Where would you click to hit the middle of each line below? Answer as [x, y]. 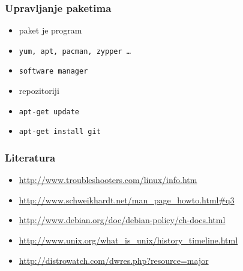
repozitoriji [39, 91]
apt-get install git [60, 132]
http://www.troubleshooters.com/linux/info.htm [108, 180]
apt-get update [49, 112]
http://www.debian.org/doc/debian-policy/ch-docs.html [122, 220]
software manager [53, 71]
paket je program [50, 30]
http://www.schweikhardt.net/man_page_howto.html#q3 [127, 200]
